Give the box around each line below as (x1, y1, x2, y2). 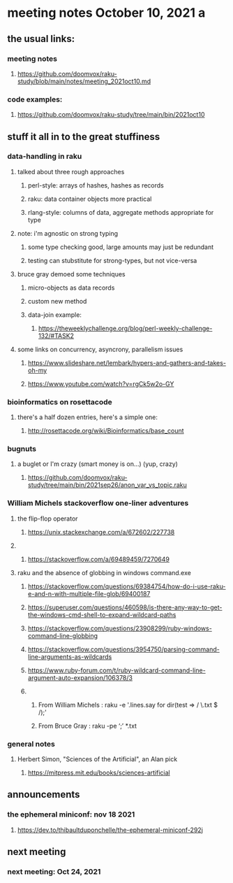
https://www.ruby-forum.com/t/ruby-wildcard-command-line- (27, 666, 206, 674)
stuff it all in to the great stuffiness (7, 131, 160, 143)
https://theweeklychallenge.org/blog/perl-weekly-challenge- (38, 324, 213, 332)
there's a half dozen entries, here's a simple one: (17, 413, 158, 421)
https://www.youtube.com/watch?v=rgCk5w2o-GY (27, 379, 174, 388)
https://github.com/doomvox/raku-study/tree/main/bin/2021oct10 (17, 111, 205, 119)
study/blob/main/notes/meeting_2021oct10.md (17, 77, 151, 85)
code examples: (7, 94, 63, 104)
